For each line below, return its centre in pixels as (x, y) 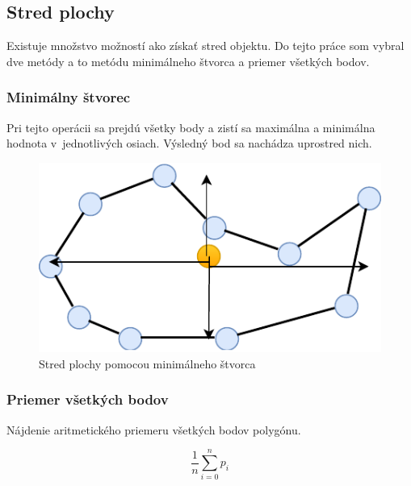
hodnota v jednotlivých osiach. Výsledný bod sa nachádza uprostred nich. (189, 143)
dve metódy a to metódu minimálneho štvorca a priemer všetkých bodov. (188, 61)
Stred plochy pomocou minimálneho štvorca (147, 363)
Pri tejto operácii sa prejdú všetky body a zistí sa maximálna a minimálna (191, 127)
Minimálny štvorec (69, 97)
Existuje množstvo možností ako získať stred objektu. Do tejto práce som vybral (205, 46)
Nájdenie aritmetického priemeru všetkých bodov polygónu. (154, 429)
